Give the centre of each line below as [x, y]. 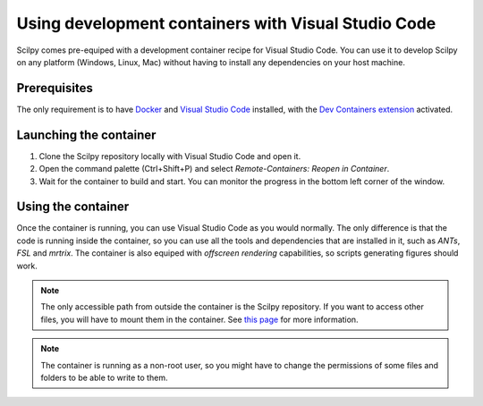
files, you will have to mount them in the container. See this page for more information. [199, 319]
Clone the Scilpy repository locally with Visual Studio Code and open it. [170, 156]
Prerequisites [55, 88]
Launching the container [86, 135]
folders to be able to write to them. [104, 377]
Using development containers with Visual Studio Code [226, 23]
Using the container [73, 207]
